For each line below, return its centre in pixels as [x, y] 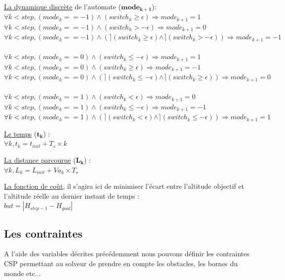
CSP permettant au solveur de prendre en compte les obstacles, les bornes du [121, 263]
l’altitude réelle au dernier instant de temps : [72, 195]
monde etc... [22, 273]
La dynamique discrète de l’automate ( [63, 6]
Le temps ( [20, 133]
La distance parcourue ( [40, 159]
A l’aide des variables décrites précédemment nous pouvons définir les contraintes [127, 254]
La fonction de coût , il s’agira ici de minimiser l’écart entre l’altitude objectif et [124, 186]
